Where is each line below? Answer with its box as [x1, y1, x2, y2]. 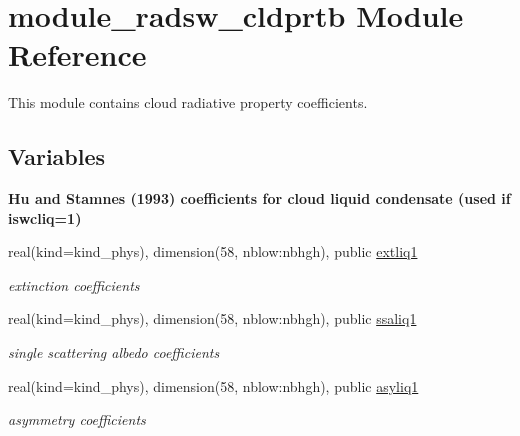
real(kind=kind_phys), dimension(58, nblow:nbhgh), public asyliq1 [8, 375, 419, 396]
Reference [8, 34, 147, 75]
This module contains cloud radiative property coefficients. [8, 92, 368, 113]
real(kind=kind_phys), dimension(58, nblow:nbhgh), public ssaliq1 [8, 308, 417, 329]
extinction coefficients [8, 274, 140, 295]
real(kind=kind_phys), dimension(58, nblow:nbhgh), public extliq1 [8, 241, 418, 262]
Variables [8, 141, 106, 172]
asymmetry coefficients [8, 409, 146, 430]
